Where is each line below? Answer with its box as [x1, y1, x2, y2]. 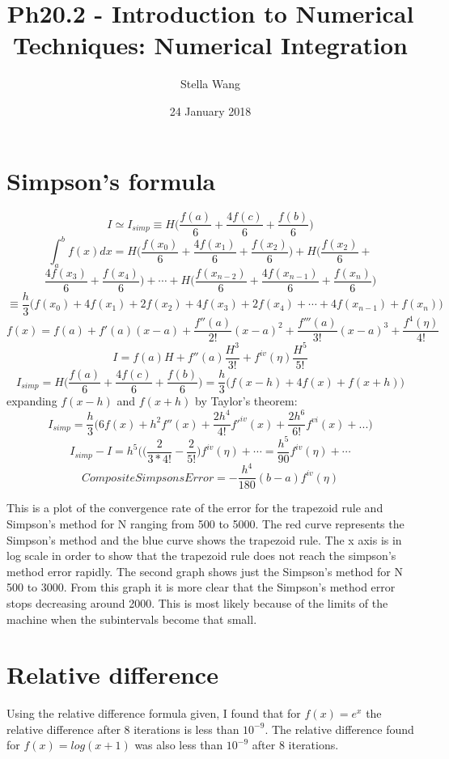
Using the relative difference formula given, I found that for [6, 705, 301, 722]
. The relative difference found [265, 720, 414, 737]
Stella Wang [180, 75, 240, 92]
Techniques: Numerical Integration [12, 28, 409, 61]
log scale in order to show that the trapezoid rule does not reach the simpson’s [6, 547, 396, 564]
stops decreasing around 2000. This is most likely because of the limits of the [6, 594, 388, 611]
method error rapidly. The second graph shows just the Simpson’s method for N [6, 562, 403, 579]
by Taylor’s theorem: [195, 392, 298, 409]
